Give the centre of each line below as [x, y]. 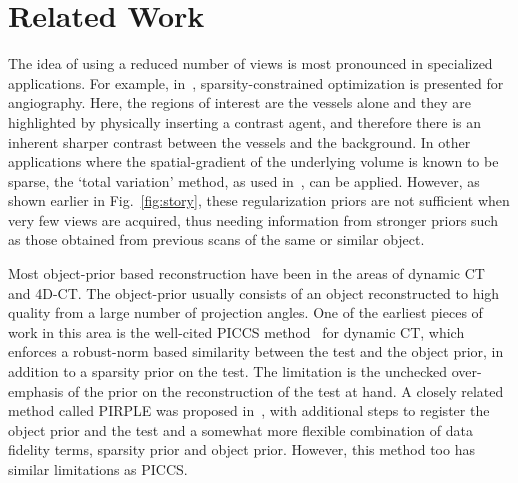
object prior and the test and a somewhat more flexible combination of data [240, 429]
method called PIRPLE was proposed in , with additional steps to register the [249, 410]
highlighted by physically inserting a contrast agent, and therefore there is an [245, 121]
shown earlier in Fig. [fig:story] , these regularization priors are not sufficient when [259, 200]
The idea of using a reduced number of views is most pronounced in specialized [250, 63]
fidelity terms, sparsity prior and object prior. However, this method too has [241, 449]
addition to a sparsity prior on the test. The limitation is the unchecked [228, 371]
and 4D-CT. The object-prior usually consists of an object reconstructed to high [254, 292]
